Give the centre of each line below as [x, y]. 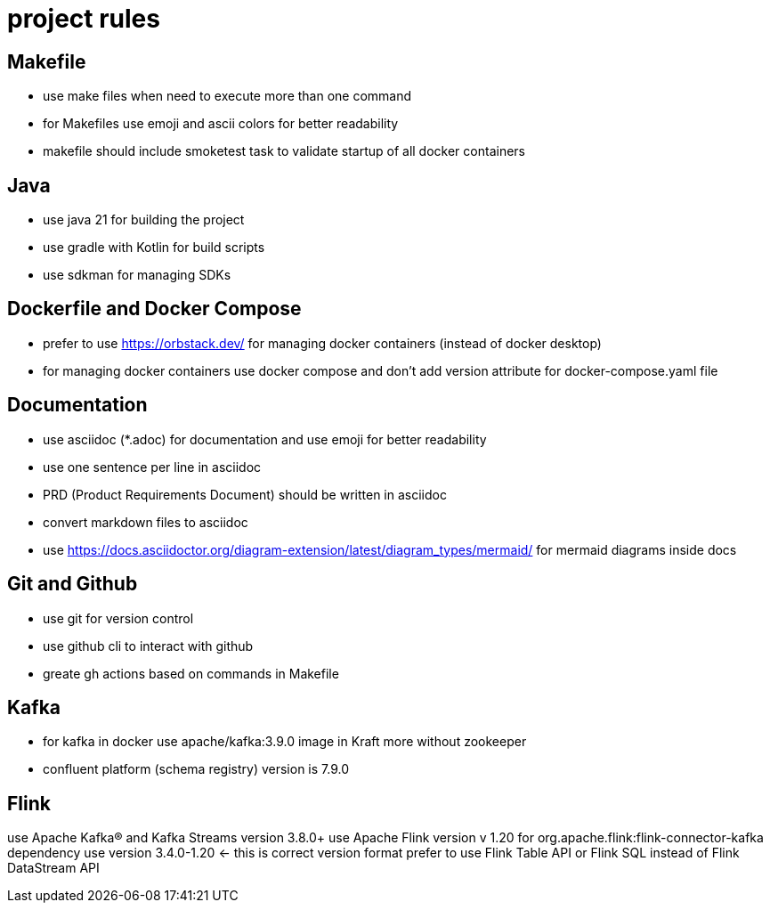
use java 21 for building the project [144, 220]
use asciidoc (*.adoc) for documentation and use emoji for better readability [265, 439]
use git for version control [118, 618]
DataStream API [53, 868]
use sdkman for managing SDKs [137, 275]
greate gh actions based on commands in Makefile [191, 673]
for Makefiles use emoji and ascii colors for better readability [221, 124]
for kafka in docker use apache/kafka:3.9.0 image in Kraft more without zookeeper [285, 742]
